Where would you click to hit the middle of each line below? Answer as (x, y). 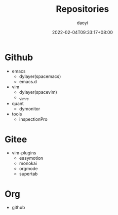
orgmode (28, 169)
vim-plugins (24, 153)
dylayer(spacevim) (38, 92)
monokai (28, 163)
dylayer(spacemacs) (40, 76)
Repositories (82, 9)
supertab (28, 174)
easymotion (31, 158)
